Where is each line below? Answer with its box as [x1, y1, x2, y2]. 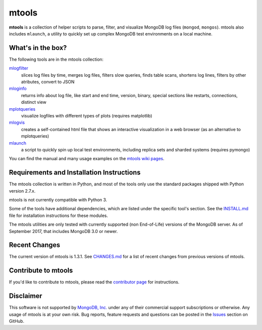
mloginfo [9, 85, 27, 92]
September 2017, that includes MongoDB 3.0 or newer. [9, 228, 118, 234]
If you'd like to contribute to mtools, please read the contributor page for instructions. [9, 279, 180, 285]
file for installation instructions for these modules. [9, 213, 108, 218]
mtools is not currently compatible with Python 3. [9, 197, 107, 202]
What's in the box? [9, 44, 67, 52]
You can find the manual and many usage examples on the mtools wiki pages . [9, 156, 164, 162]
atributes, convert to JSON [21, 79, 75, 85]
